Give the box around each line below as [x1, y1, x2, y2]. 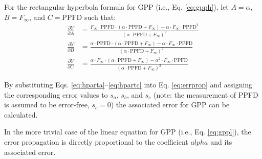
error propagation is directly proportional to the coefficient [4, 137, 188, 147]
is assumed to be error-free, [4, 99, 90, 110]
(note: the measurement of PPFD [153, 89, 258, 100]
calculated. [4, 109, 38, 120]
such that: [84, 11, 116, 22]
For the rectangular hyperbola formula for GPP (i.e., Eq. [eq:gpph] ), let [4, 2, 229, 12]
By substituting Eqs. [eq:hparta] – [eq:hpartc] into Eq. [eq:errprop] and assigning [4, 79, 253, 90]
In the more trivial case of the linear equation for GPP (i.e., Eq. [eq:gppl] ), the [4, 126, 251, 137]
